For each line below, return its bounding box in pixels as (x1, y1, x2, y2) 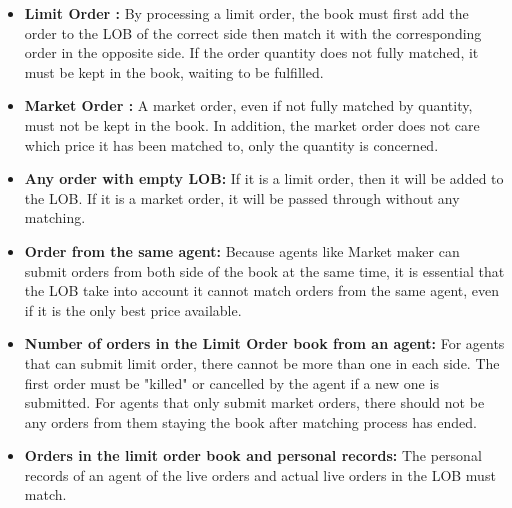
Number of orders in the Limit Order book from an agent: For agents (24, 333, 505, 354)
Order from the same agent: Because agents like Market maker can (24, 240, 460, 261)
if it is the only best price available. (24, 299, 242, 320)
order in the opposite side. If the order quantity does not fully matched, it (24, 42, 479, 63)
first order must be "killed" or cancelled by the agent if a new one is (24, 372, 439, 393)
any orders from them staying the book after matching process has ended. (24, 411, 477, 432)
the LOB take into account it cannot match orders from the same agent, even (24, 280, 500, 301)
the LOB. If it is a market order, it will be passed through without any (24, 187, 460, 208)
